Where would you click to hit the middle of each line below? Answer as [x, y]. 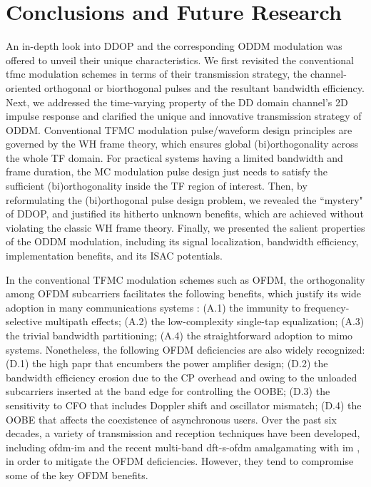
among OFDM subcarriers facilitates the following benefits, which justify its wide [183, 293]
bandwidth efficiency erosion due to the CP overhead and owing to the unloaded [182, 377]
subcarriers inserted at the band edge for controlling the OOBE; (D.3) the [168, 391]
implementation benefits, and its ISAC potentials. [114, 256]
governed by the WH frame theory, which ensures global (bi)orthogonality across [182, 144]
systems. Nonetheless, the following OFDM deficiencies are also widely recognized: [185, 349]
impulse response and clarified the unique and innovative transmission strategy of [184, 116]
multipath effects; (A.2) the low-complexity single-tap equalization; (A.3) [205, 321]
